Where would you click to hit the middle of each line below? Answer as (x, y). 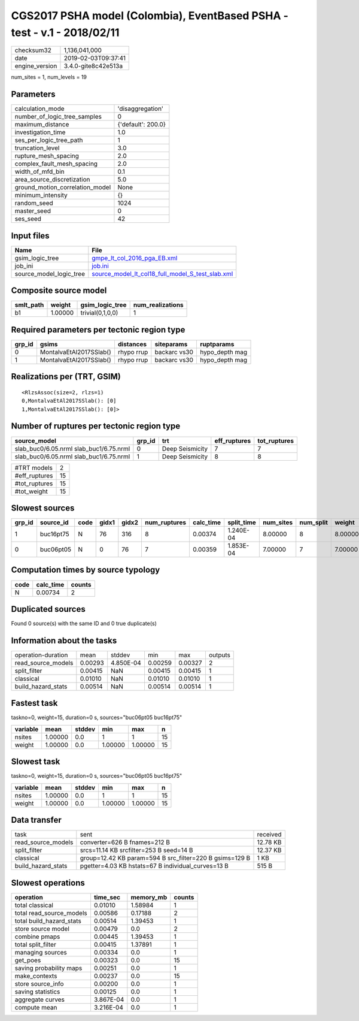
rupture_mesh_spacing (47, 156)
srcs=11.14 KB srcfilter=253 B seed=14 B (136, 850)
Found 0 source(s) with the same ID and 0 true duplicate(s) (84, 624)
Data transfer (36, 820)
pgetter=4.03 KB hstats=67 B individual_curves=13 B (154, 866)
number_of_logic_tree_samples (58, 117)
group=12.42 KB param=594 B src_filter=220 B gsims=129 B (165, 858)
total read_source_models (51, 913)
